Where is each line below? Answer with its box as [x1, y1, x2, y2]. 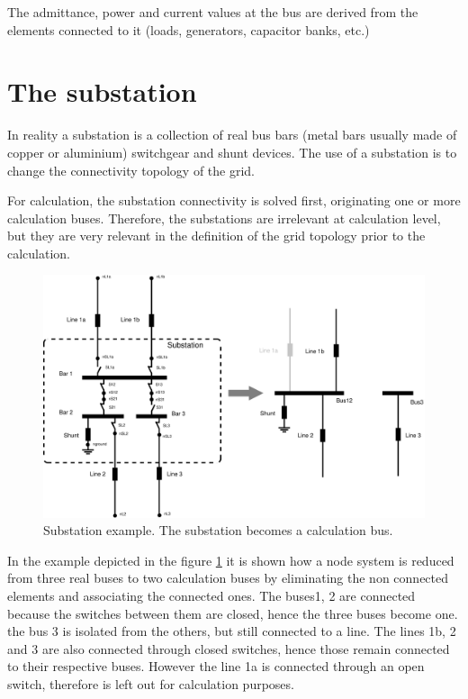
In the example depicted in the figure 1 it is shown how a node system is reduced [7, 550, 454, 569]
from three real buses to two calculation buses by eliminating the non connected [7, 568, 449, 587]
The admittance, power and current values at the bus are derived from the [7, 3, 418, 21]
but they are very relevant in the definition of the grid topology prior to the [7, 226, 426, 245]
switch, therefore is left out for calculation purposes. [7, 674, 294, 693]
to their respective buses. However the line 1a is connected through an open [7, 657, 425, 676]
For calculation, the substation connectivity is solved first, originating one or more [7, 191, 461, 210]
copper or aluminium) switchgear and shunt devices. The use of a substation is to [7, 142, 457, 161]
